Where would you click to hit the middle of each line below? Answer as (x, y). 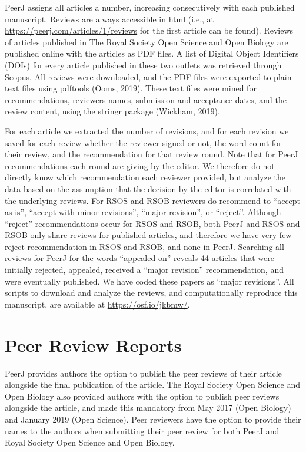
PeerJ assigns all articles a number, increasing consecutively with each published (150, 7)
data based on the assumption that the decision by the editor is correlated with (148, 188)
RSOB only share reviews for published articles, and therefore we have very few (148, 235)
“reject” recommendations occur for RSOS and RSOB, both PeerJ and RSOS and (152, 223)
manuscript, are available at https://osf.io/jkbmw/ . (97, 304)
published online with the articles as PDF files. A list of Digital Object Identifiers (152, 53)
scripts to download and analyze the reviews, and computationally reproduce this (151, 293)
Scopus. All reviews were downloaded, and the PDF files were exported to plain (148, 76)
